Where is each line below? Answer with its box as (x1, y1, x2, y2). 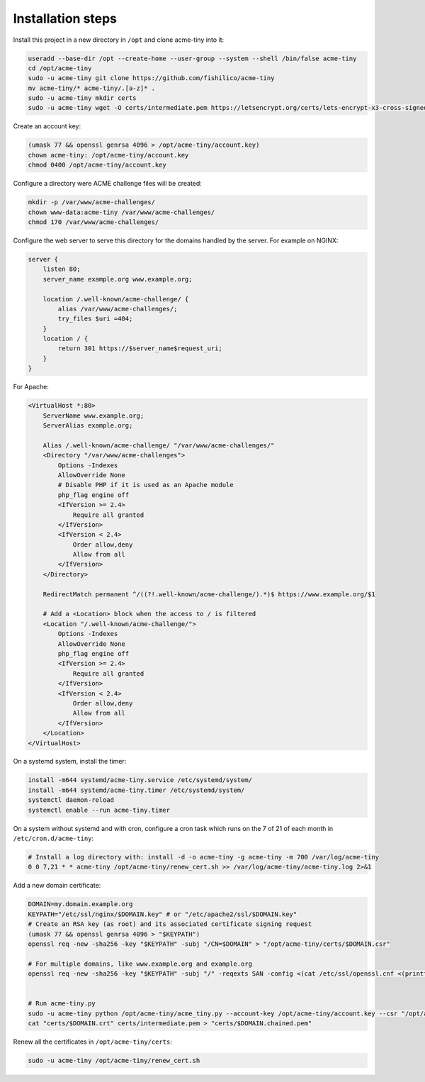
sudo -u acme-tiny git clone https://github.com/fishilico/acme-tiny (28, 74, 275, 82)
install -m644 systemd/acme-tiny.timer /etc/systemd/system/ (28, 786, 245, 794)
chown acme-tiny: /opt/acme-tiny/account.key (28, 151, 189, 159)
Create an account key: (13, 122, 81, 130)
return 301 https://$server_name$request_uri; (57, 345, 222, 352)
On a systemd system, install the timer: (13, 757, 127, 766)
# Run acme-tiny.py (28, 1000, 96, 1008)
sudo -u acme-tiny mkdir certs (28, 94, 137, 102)
